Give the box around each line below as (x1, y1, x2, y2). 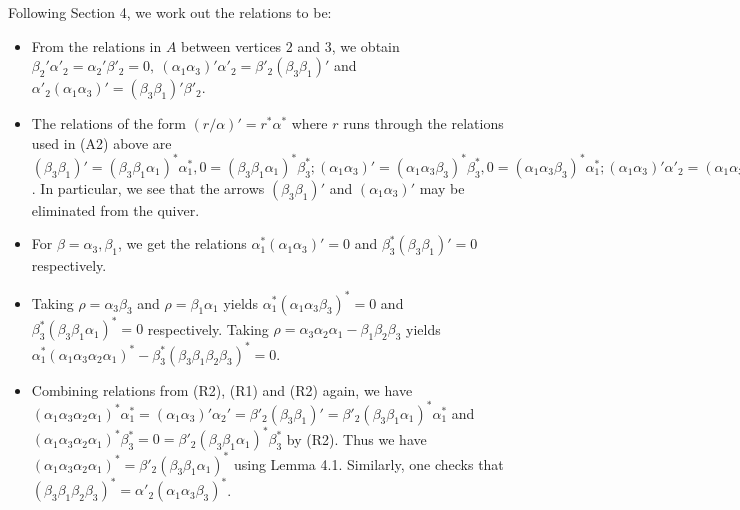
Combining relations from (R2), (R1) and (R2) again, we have (31, 379, 413, 400)
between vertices (181, 35, 282, 56)
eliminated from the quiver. (31, 199, 200, 220)
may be (419, 177, 465, 198)
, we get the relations (118, 233, 247, 254)
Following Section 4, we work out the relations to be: (8, 2, 332, 22)
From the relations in (31, 35, 162, 56)
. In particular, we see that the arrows (31, 177, 265, 198)
